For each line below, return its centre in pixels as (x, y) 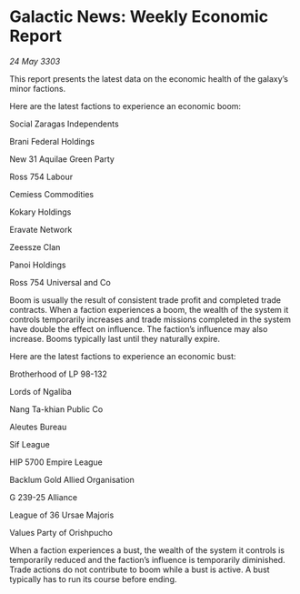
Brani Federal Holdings (52, 141)
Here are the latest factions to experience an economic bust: (123, 356)
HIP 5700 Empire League (56, 462)
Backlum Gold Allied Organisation (72, 479)
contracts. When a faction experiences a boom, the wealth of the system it (149, 309)
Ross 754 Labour (41, 176)
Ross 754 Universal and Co (60, 282)
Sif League (30, 444)
